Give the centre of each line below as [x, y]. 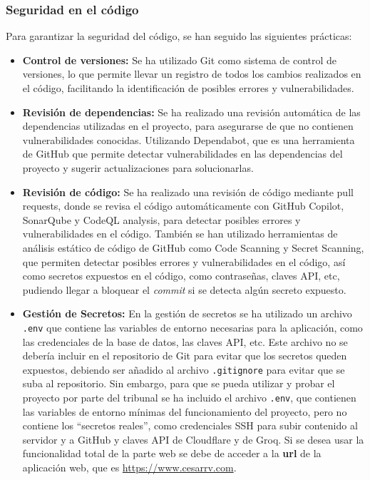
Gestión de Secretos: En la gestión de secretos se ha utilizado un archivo [187, 313]
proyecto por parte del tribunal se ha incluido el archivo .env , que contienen [189, 397]
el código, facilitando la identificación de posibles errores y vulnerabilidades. [188, 88]
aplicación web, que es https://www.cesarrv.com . [129, 468]
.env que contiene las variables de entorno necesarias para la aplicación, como [192, 327]
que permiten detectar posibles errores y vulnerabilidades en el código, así [184, 261]
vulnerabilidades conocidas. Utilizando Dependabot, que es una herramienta [189, 139]
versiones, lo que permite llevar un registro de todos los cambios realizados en [192, 74]
